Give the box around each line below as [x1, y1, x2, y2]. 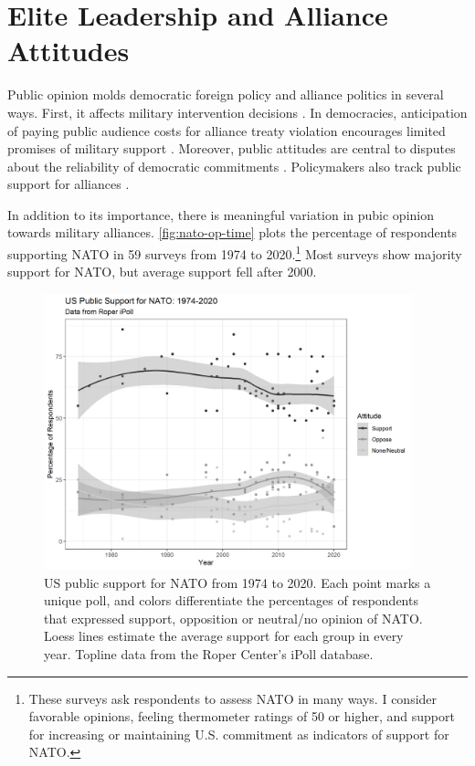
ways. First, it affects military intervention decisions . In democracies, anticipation [7, 102, 468, 121]
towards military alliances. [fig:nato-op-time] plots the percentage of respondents [7, 223, 458, 242]
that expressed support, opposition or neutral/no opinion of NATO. [44, 608, 423, 627]
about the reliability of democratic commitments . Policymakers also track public [7, 156, 461, 175]
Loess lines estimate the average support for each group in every [44, 626, 404, 645]
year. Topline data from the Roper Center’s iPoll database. [44, 644, 374, 663]
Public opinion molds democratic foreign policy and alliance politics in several [7, 85, 444, 104]
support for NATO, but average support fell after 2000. [7, 262, 317, 281]
